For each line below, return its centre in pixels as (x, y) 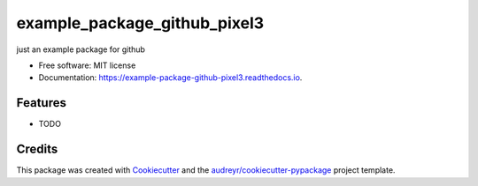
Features (41, 103)
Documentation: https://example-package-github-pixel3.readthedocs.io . (170, 78)
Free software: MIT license (87, 65)
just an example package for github (81, 49)
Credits (37, 149)
